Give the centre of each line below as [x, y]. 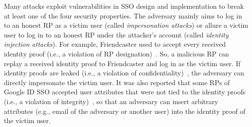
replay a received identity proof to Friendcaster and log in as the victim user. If [122, 63]
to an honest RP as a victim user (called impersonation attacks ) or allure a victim [126, 25]
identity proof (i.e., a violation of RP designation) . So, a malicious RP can [117, 53]
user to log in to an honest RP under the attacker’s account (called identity [116, 34]
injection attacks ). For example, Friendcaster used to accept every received [115, 44]
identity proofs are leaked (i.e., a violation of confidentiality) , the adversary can [124, 73]
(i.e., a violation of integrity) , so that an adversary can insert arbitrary [111, 101]
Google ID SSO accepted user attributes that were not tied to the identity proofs [125, 92]
